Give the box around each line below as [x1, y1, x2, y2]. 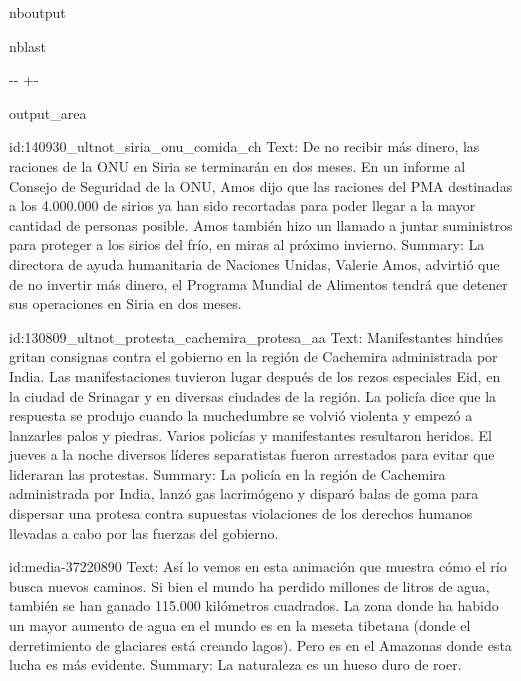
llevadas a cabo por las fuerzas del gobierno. [9, 522, 279, 543]
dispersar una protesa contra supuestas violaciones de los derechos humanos [9, 503, 473, 524]
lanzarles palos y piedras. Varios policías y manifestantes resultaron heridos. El [9, 424, 492, 445]
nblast [9, 35, 47, 56]
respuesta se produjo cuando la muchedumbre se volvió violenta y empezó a [9, 405, 473, 426]
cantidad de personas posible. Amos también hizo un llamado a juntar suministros [9, 214, 513, 235]
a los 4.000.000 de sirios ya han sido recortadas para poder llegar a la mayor [9, 195, 476, 216]
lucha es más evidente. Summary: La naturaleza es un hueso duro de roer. [9, 654, 462, 675]
